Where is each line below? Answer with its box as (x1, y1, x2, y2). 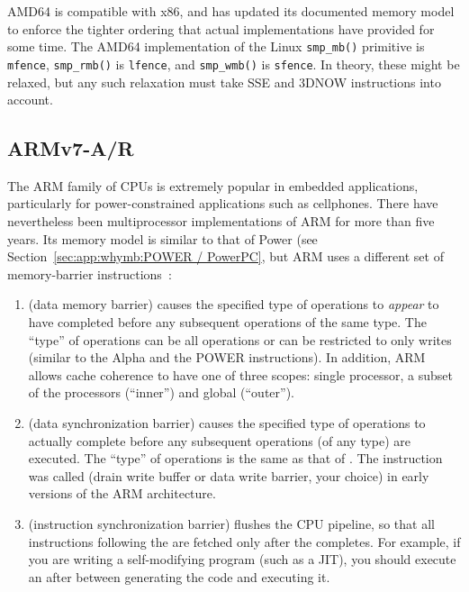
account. (7, 90, 53, 109)
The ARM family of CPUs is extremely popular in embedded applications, (7, 176, 419, 195)
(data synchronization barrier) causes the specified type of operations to (28, 414, 426, 433)
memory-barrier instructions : (7, 264, 172, 283)
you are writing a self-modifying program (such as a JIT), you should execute (28, 550, 456, 569)
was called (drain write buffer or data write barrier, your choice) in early (28, 466, 429, 485)
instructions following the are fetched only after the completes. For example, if (28, 532, 461, 551)
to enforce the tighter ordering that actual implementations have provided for (7, 19, 435, 38)
